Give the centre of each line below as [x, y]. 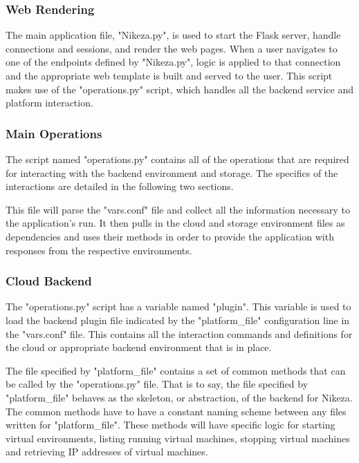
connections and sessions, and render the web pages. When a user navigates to [172, 48]
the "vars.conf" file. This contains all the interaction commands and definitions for [179, 333]
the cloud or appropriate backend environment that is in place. [139, 347]
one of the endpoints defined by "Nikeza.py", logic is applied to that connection [173, 62]
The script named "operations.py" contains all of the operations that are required [177, 159]
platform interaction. [49, 103]
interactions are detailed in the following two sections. [120, 186]
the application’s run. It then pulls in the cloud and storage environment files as [175, 223]
